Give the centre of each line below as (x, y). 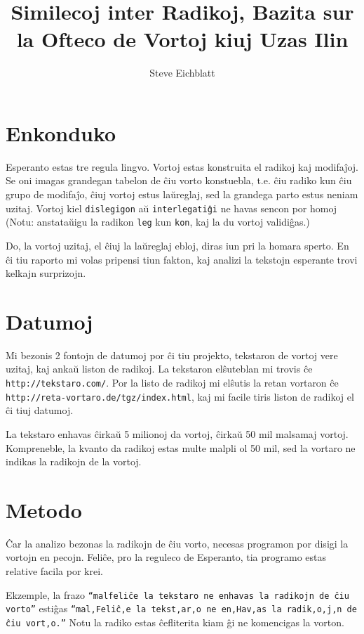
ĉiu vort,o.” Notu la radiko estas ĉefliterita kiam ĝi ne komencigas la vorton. (175, 622)
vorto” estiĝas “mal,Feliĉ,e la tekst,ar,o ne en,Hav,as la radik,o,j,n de (181, 608)
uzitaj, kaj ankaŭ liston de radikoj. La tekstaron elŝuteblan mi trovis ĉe (159, 369)
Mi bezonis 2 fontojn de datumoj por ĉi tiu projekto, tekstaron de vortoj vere (172, 355)
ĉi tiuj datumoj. (40, 410)
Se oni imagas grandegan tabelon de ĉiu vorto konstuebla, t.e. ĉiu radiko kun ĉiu (179, 180)
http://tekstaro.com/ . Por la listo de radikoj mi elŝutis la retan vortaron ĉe (172, 383)
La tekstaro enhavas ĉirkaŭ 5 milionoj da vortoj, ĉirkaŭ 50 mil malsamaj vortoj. (177, 433)
